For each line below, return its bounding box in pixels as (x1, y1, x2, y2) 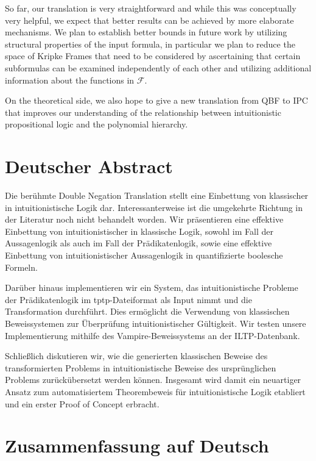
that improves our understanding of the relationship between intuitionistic (5, 105, 281, 118)
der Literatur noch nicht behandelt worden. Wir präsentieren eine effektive (5, 213, 284, 226)
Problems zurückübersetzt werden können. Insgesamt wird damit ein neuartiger (5, 373, 301, 386)
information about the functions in (5, 73, 135, 86)
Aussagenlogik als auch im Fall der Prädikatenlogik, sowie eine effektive (5, 237, 272, 249)
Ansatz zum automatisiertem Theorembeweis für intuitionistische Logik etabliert (5, 385, 306, 398)
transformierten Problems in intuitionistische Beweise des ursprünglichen (5, 361, 276, 374)
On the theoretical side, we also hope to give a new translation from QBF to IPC (5, 94, 308, 107)
